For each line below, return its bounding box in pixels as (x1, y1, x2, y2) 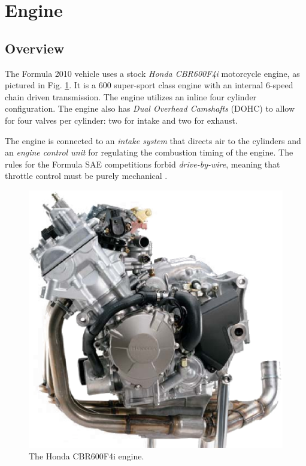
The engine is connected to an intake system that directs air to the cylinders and (5, 134, 301, 147)
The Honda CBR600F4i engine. (29, 450, 144, 462)
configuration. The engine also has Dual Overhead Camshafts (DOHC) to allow (5, 102, 295, 115)
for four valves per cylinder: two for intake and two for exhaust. (5, 113, 238, 126)
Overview (5, 38, 65, 57)
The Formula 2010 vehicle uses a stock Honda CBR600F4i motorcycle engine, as (5, 67, 300, 79)
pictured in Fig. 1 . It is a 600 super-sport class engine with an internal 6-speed (5, 79, 293, 91)
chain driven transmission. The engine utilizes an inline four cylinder (5, 90, 257, 103)
